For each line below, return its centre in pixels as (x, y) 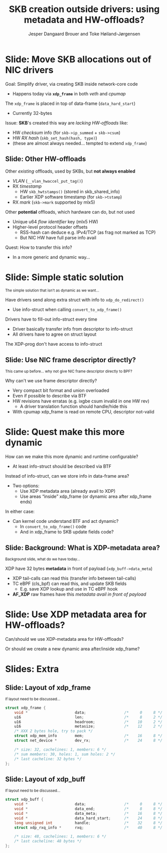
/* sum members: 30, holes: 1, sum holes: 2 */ (65, 754)
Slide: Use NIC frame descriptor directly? (71, 360)
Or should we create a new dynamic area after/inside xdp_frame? (72, 649)
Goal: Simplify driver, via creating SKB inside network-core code (71, 84)
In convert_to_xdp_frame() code (53, 527)
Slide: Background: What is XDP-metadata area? (83, 548)
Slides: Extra (32, 669)
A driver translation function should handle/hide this (73, 406)
